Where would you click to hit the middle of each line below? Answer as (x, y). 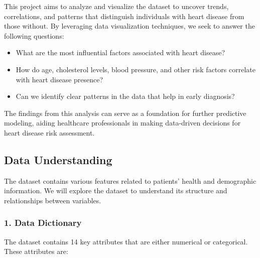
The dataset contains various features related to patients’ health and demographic (130, 180)
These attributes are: (36, 251)
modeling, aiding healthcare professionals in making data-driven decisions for (122, 123)
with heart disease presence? (59, 79)
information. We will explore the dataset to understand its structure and (116, 190)
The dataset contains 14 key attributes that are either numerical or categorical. (126, 241)
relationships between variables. (53, 200)
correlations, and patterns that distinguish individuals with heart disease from (124, 16)
